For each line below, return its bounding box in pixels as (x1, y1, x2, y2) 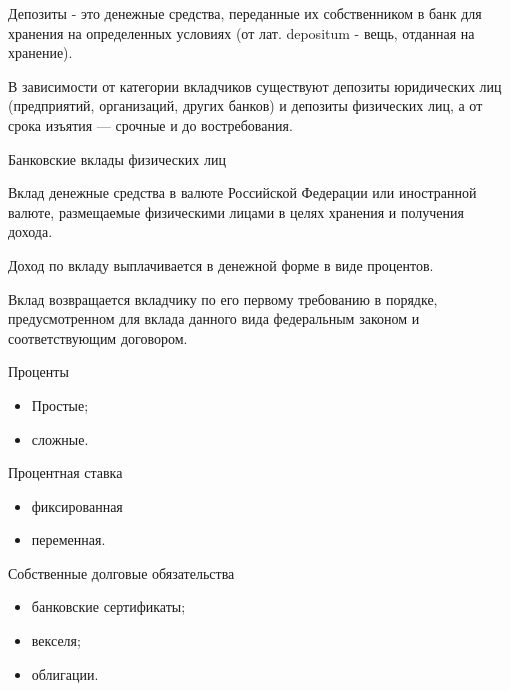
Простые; (31, 394, 89, 415)
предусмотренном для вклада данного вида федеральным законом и (8, 308, 420, 329)
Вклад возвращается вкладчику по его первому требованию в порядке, (8, 288, 438, 309)
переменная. (31, 529, 106, 550)
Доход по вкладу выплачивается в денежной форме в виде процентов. (8, 254, 434, 275)
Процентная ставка (8, 462, 123, 483)
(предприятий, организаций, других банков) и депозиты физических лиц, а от (8, 95, 483, 116)
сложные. (31, 428, 89, 449)
